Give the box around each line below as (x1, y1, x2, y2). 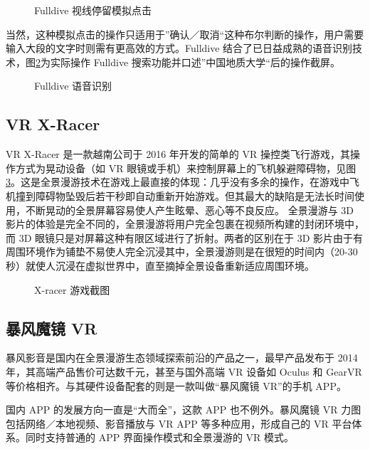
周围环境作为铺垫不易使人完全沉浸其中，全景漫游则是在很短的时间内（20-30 (6, 244, 358, 259)
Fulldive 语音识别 (34, 78, 112, 93)
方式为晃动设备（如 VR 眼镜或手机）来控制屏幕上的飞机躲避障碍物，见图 (15, 160, 356, 175)
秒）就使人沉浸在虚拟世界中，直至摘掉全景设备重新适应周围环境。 (6, 258, 314, 273)
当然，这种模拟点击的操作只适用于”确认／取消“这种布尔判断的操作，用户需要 (6, 26, 364, 41)
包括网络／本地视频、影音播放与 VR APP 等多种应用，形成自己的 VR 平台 (6, 416, 352, 430)
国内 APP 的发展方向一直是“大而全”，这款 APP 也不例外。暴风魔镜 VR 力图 (6, 402, 361, 417)
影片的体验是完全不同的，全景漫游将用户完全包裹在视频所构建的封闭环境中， (6, 216, 364, 231)
